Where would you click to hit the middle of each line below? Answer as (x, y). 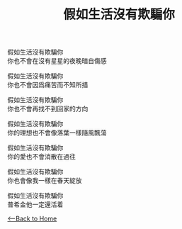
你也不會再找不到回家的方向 (48, 109)
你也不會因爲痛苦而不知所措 (48, 85)
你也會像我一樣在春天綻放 (45, 181)
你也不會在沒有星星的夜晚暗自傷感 (57, 61)
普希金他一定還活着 (35, 205)
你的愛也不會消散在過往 (41, 157)
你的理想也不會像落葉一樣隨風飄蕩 (57, 133)
